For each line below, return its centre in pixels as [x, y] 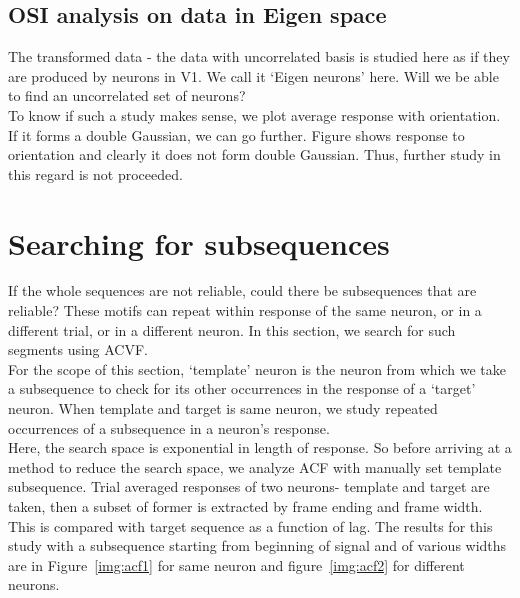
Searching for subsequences [199, 242]
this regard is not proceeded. [95, 173]
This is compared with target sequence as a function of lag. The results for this [250, 525]
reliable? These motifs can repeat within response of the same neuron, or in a [245, 310]
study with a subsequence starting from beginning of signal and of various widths [257, 545]
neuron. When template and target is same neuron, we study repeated [223, 408]
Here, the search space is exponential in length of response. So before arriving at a [260, 447]
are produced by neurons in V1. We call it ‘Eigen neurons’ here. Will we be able [253, 75]
